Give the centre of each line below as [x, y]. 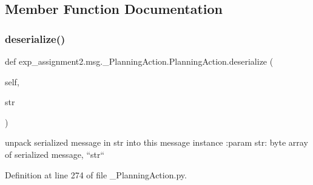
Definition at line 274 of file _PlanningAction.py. [96, 174]
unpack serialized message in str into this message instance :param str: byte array [156, 142]
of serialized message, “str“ [55, 154]
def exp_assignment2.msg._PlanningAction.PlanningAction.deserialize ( [139, 61]
